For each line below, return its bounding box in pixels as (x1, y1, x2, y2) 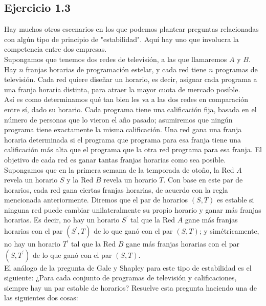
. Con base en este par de (163, 174, 243, 185)
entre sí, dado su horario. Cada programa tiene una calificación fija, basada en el (4, 104, 257, 114)
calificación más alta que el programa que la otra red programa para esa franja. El (4, 144, 262, 155)
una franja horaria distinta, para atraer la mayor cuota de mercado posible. (4, 84, 240, 94)
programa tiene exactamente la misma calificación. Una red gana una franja (4, 124, 242, 135)
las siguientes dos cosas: (4, 292, 78, 303)
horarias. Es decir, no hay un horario (4, 214, 120, 225)
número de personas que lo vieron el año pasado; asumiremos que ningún (4, 114, 233, 125)
